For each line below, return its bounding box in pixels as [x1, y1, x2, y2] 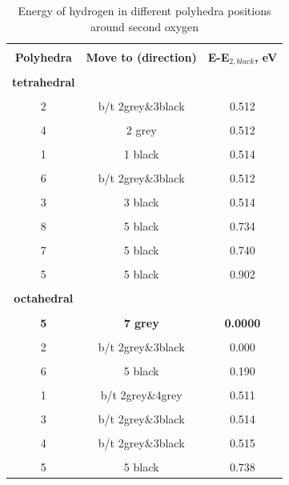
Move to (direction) [86, 49, 197, 66]
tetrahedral [12, 73, 75, 90]
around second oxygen [90, 18, 199, 34]
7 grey [123, 314, 159, 331]
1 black [123, 145, 159, 162]
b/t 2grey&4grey [100, 386, 183, 403]
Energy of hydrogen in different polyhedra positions [18, 2, 271, 18]
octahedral [14, 290, 74, 307]
